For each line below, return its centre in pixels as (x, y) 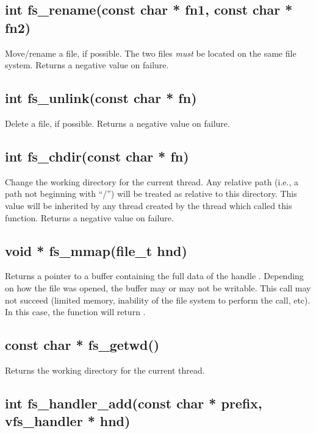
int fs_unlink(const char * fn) (101, 98)
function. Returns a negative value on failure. (89, 217)
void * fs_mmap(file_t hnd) (96, 250)
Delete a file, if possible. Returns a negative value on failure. (117, 123)
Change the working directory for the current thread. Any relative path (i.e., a (152, 181)
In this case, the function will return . (75, 312)
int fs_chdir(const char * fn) (97, 156)
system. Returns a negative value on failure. (87, 65)
